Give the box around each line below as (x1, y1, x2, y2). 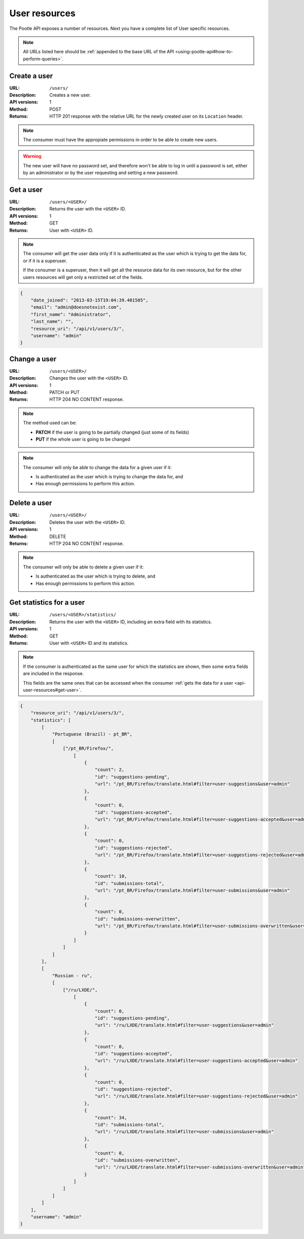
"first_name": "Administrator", (30, 311, 111, 317)
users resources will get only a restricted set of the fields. (23, 274, 143, 280)
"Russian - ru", (52, 973, 93, 978)
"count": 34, (94, 1115, 127, 1120)
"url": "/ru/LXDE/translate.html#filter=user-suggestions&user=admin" (94, 1022, 274, 1028)
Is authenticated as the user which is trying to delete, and (35, 573, 156, 579)
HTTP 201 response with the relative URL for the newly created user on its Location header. (49, 113, 244, 119)
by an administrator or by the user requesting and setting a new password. (23, 170, 179, 176)
